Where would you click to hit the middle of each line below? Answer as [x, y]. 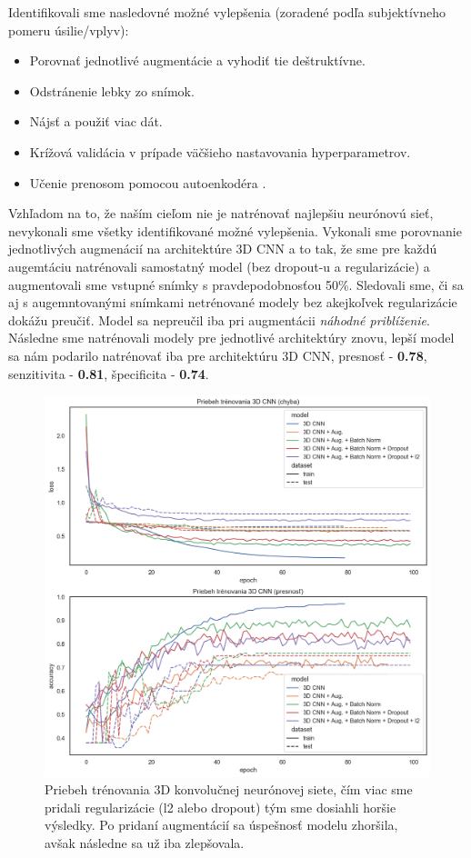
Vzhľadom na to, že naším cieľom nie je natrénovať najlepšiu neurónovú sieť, [221, 213]
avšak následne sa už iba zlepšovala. [145, 842]
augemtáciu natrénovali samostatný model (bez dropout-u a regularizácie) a [219, 266]
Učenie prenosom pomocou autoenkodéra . [148, 182]
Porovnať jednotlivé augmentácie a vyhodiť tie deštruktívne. [197, 60]
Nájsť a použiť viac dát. [96, 121]
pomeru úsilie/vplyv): [69, 30]
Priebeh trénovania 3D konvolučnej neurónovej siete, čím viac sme [229, 789]
